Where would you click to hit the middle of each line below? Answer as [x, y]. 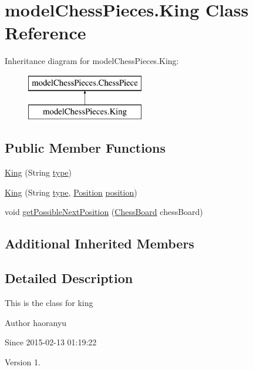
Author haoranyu [36, 322]
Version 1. [23, 361]
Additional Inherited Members [99, 243]
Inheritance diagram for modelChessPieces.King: [92, 61]
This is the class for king [49, 303]
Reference [45, 33]
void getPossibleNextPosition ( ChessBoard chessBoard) [104, 212]
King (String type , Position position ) [71, 192]
